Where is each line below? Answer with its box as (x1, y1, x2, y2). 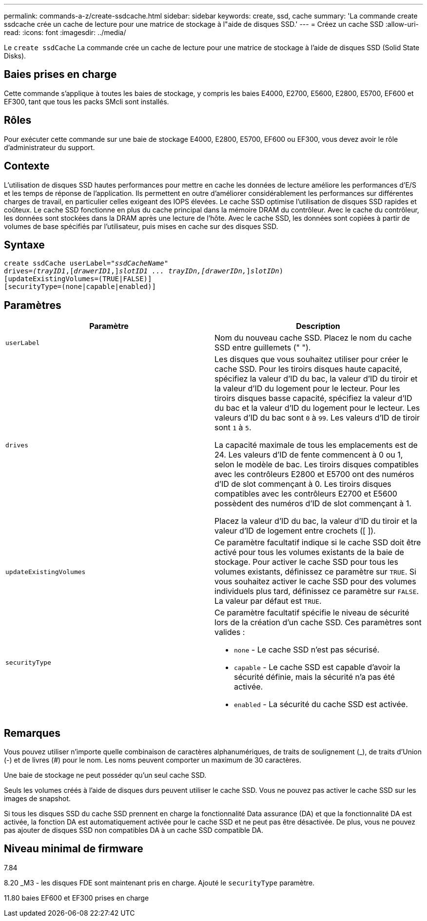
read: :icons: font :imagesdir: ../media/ (4, 28, 126, 37)
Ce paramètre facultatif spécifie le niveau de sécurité (214, 608, 409, 618)
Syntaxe (4, 238, 45, 251)
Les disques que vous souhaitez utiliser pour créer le (214, 354, 408, 365)
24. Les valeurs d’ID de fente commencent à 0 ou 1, (214, 450, 403, 460)
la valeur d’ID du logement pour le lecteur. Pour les (214, 384, 400, 394)
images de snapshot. (4, 794, 71, 803)
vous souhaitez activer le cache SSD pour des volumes (214, 576, 416, 587)
